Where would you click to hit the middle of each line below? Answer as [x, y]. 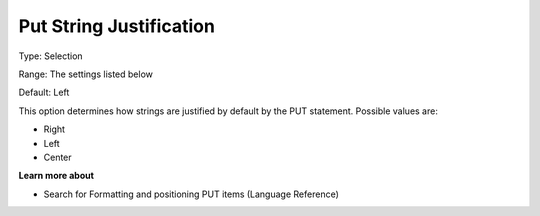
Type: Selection [51, 56]
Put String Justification [116, 26]
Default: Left [44, 92]
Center [57, 157]
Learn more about [56, 176]
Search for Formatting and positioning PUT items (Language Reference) [191, 194]
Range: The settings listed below [86, 74]
